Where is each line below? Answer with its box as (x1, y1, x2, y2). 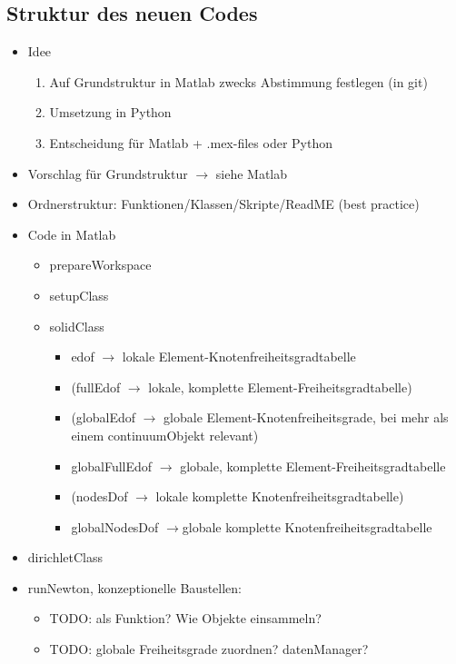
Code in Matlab (27, 224, 116, 243)
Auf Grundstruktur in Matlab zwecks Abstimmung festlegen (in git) (49, 72, 428, 91)
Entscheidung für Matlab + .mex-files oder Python (49, 133, 332, 152)
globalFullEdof (71, 456, 153, 475)
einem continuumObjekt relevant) (71, 425, 259, 444)
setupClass (49, 285, 109, 304)
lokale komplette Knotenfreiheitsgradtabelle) (155, 487, 404, 506)
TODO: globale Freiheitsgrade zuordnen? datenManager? (49, 639, 369, 659)
